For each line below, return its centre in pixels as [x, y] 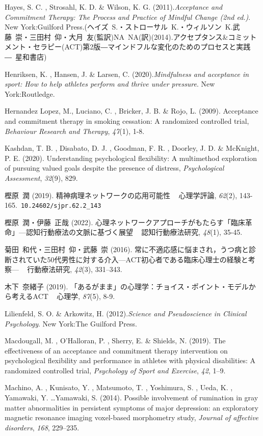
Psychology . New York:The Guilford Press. [71, 323]
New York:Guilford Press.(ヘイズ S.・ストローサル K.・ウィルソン [113, 27]
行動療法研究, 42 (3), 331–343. [75, 269]
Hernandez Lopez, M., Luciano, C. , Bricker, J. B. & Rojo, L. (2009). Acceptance [131, 111]
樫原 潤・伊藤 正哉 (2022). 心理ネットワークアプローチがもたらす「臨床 [125, 222]
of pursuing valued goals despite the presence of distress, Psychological [114, 168]
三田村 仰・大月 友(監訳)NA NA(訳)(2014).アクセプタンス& [129, 36]
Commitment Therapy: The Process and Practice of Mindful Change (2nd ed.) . [128, 17]
